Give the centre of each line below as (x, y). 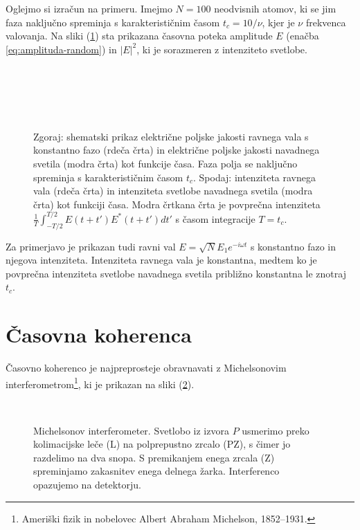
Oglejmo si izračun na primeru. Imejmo (89, 8)
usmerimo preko (276, 430)
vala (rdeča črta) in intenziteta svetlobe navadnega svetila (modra (173, 191)
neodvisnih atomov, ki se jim (275, 8)
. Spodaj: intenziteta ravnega (255, 177)
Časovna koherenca (99, 335)
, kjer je (278, 22)
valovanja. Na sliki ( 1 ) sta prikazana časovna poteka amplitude (139, 36)
